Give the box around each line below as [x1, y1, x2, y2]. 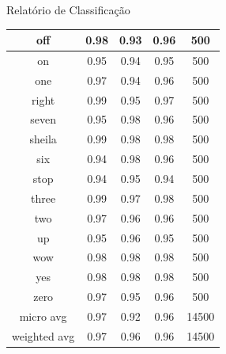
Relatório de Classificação [6, 2, 130, 17]
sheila [29, 131, 57, 147]
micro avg [19, 307, 67, 324]
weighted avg [12, 327, 75, 344]
